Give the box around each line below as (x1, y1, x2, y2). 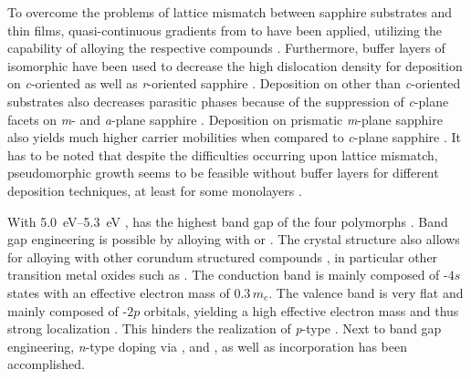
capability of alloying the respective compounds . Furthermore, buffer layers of (7, 38, 445, 57)
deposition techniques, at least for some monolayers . (7, 180, 302, 200)
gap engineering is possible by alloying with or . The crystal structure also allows (7, 230, 460, 249)
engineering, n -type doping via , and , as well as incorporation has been (7, 336, 407, 355)
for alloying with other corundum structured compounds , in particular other (7, 247, 438, 266)
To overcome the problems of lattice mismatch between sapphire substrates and (7, 3, 453, 21)
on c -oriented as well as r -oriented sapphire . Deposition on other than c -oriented (7, 74, 461, 93)
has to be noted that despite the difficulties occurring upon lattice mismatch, (7, 145, 438, 164)
